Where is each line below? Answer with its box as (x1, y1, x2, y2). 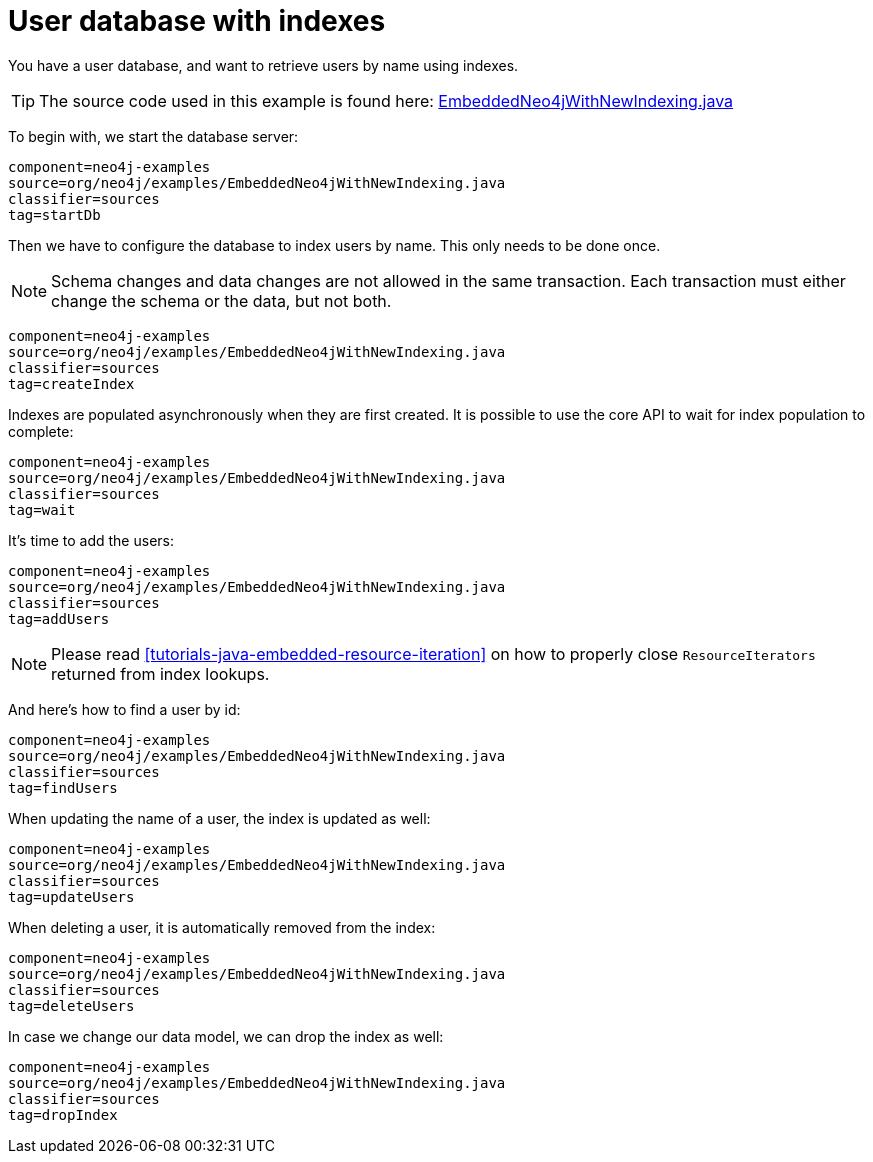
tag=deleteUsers (8, 997, 135, 1014)
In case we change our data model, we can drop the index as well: (8, 1027, 444, 1045)
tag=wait (8, 501, 76, 518)
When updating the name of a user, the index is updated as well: (8, 809, 431, 827)
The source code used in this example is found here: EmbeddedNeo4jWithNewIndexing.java (39, 90, 734, 111)
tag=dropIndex (8, 1106, 118, 1123)
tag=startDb (8, 206, 101, 223)
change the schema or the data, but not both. (51, 290, 392, 311)
